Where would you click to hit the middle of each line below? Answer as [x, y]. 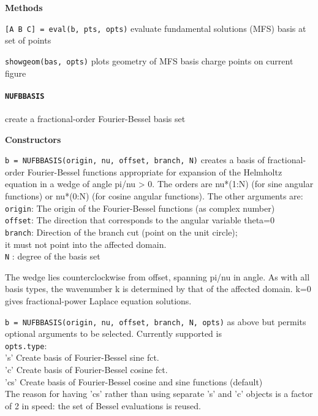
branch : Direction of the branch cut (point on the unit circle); [121, 232]
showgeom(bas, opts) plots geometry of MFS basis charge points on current [149, 60]
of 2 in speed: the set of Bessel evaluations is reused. [103, 405]
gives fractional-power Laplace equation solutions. [98, 300]
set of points [28, 40]
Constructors [33, 139]
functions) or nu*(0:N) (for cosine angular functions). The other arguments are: [154, 195]
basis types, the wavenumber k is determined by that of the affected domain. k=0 [158, 289]
